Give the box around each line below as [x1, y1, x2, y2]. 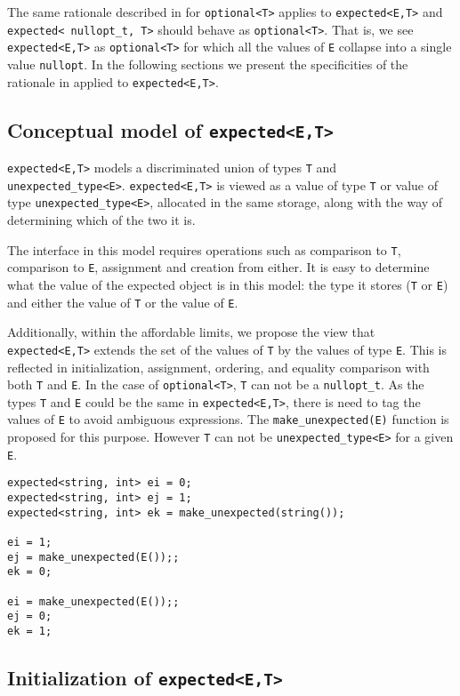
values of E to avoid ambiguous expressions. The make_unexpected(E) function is [7, 410, 449, 428]
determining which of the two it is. [7, 211, 196, 229]
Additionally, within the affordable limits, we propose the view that [7, 323, 375, 341]
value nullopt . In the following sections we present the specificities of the [7, 54, 408, 73]
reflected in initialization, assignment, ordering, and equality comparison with [7, 357, 430, 376]
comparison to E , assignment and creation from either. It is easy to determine [7, 258, 430, 276]
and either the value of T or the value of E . [7, 292, 238, 311]
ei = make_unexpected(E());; [7, 595, 180, 608]
